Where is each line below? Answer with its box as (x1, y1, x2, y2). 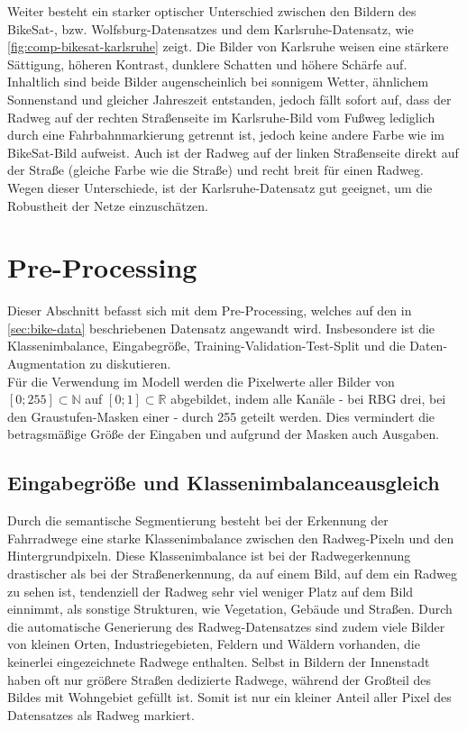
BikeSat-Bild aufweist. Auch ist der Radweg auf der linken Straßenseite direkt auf (7, 142, 459, 161)
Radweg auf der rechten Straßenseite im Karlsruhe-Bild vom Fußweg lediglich (7, 107, 435, 126)
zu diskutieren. (89, 354, 171, 373)
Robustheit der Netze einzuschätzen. (7, 196, 208, 214)
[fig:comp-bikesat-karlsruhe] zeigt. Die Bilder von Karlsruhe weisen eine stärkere (7, 37, 449, 56)
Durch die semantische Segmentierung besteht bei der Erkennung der (7, 511, 389, 530)
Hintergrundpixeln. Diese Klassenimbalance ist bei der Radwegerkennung (7, 546, 411, 565)
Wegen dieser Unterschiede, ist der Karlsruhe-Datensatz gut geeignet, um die (7, 178, 433, 196)
